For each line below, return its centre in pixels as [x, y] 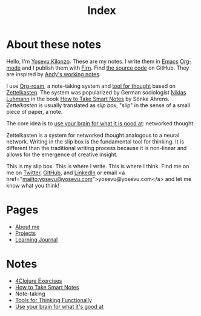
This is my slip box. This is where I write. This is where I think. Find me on [98, 166]
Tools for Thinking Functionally [54, 300]
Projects [25, 233]
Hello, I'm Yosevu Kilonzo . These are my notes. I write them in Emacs [92, 61]
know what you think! [33, 185]
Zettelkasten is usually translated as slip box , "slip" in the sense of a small [98, 105]
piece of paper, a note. [35, 111]
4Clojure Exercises [38, 281]
